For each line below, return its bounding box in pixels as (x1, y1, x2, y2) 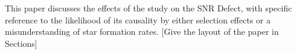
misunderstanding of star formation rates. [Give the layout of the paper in (5, 25, 279, 38)
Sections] (5, 37, 37, 49)
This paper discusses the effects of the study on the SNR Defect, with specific (5, 2, 292, 14)
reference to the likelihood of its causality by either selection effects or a (5, 13, 271, 26)
